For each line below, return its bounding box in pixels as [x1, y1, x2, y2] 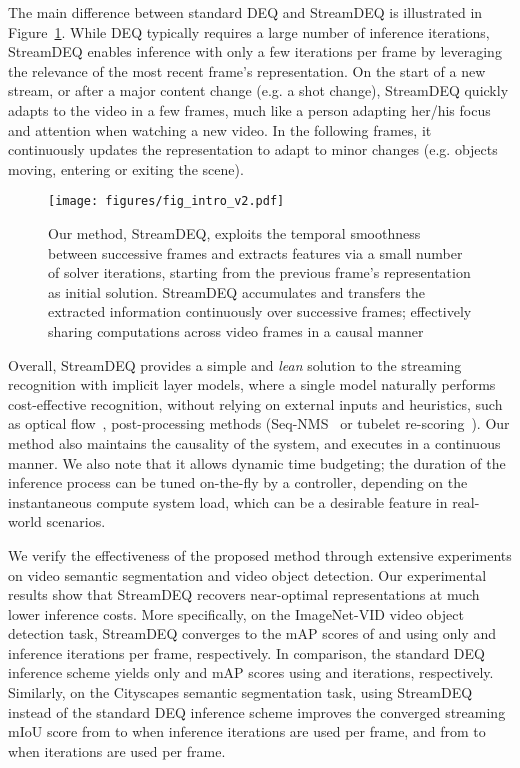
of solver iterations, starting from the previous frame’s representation [48, 262, 471, 283]
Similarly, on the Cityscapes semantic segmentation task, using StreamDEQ [8, 682, 473, 703]
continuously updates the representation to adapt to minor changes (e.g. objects [8, 139, 498, 160]
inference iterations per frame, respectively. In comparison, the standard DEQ [8, 642, 485, 663]
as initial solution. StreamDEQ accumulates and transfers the [48, 281, 425, 302]
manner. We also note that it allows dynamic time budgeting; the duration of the [8, 452, 506, 473]
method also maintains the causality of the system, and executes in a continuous [8, 432, 501, 453]
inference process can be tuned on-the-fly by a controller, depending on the [8, 472, 468, 493]
